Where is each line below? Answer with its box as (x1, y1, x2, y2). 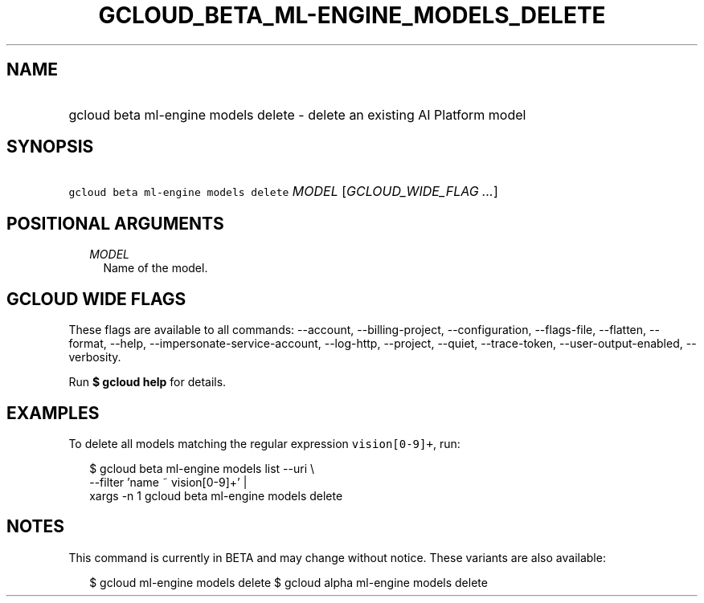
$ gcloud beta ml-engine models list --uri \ (89, 461, 315, 475)
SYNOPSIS (6, 136, 94, 157)
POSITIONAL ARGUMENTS (6, 213, 224, 234)
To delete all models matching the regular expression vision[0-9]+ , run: (68, 436, 460, 450)
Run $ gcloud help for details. (68, 375, 227, 389)
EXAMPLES (6, 402, 100, 423)
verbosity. (68, 350, 121, 365)
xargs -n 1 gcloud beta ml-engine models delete (89, 488, 343, 503)
